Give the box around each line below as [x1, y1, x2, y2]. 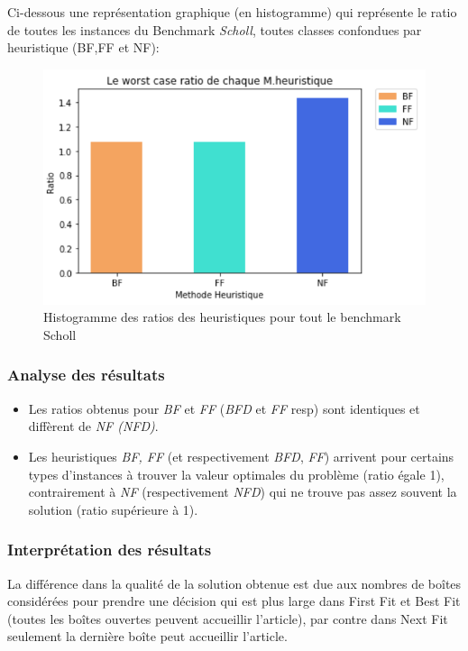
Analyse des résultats [7, 363, 165, 386]
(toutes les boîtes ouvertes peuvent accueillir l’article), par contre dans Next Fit [7, 609, 448, 628]
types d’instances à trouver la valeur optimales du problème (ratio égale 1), [28, 464, 445, 483]
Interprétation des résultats [7, 538, 212, 561]
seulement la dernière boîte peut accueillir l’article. [7, 627, 288, 646]
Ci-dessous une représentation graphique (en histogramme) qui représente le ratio [7, 3, 457, 21]
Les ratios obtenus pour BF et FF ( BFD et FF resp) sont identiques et [28, 399, 420, 417]
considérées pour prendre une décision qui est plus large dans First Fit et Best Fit [7, 591, 461, 610]
